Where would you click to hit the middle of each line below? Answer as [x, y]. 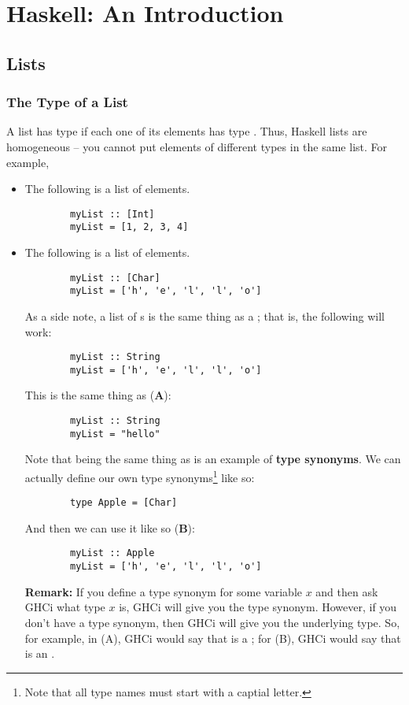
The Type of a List [67, 102]
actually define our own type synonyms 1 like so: [140, 476]
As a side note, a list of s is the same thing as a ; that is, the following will [204, 315]
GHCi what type [65, 607]
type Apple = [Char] [124, 503]
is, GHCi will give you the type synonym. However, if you [258, 607]
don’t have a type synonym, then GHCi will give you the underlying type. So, [212, 622]
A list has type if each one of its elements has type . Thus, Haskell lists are [187, 131]
